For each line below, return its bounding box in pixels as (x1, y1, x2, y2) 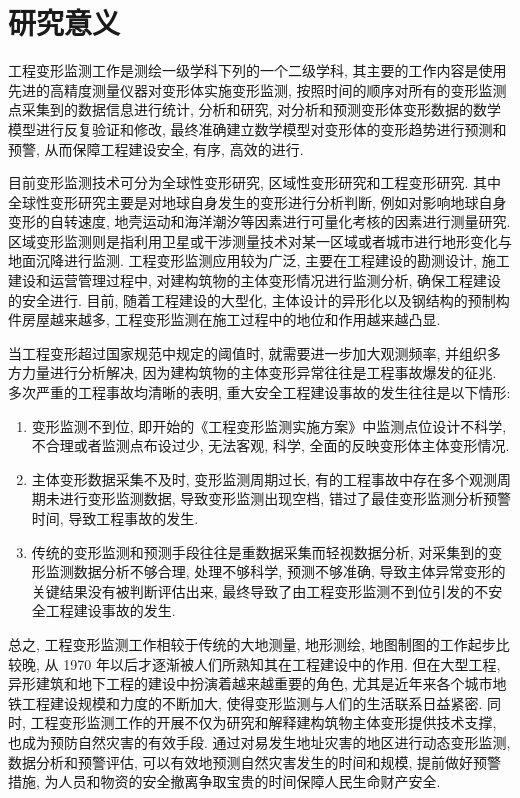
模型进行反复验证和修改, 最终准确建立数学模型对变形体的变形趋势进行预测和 (8, 118, 507, 139)
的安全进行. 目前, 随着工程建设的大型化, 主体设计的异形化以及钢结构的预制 (8, 289, 496, 310)
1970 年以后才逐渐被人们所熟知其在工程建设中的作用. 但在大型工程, (63, 653, 501, 674)
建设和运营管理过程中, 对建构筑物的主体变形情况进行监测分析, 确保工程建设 (8, 270, 502, 291)
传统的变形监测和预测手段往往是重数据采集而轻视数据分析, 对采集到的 (31, 541, 489, 562)
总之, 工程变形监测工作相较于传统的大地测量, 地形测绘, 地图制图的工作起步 (8, 633, 496, 654)
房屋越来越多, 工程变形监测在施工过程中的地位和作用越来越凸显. (21, 309, 441, 330)
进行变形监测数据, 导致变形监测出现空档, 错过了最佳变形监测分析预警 (59, 488, 511, 509)
